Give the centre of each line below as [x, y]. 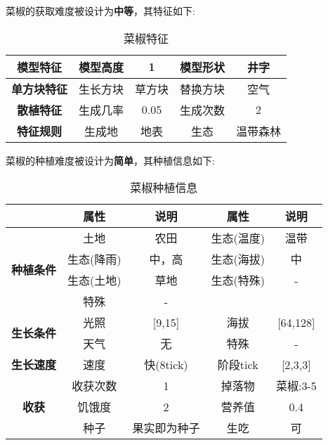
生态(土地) [94, 280]
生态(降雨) [94, 259]
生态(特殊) [238, 280]
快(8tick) [166, 365]
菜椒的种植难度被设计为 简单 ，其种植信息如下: [110, 160]
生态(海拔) [238, 259]
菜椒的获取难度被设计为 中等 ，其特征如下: [100, 11]
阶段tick [238, 365]
